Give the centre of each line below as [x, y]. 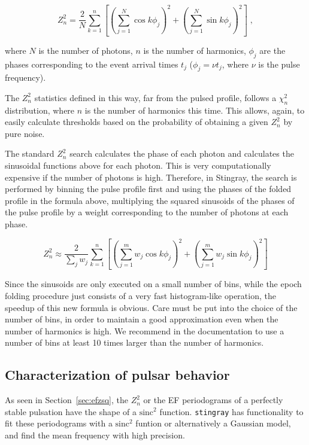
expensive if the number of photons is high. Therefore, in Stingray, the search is [151, 177]
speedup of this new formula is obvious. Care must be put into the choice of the [151, 307]
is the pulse [279, 64]
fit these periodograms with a [59, 423]
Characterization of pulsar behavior [117, 375]
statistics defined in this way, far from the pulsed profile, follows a [155, 97]
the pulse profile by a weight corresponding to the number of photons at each [147, 212]
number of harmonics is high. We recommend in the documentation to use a [145, 330]
